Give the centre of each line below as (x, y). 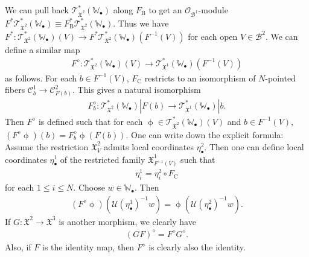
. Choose (89, 187)
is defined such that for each (91, 121)
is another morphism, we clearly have (127, 221)
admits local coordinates (149, 146)
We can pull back (37, 10)
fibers (15, 90)
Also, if (18, 247)
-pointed (280, 78)
